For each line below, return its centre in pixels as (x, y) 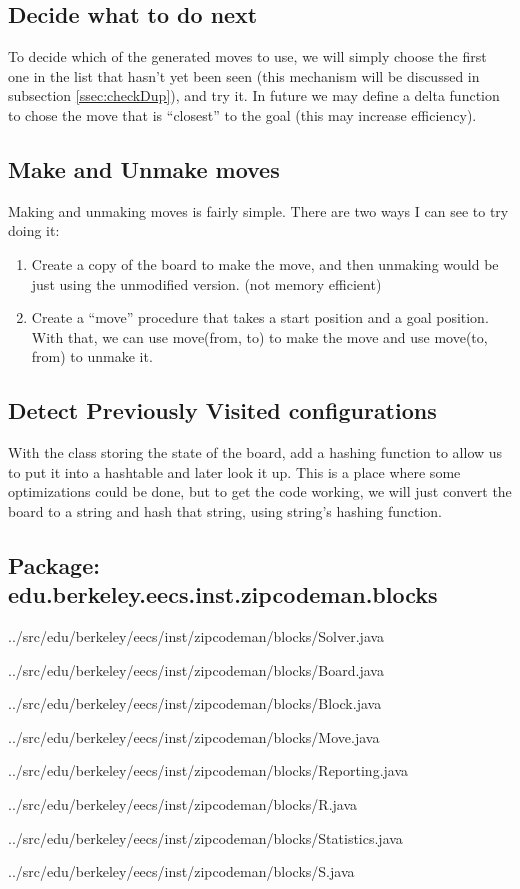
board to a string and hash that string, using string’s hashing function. (225, 510)
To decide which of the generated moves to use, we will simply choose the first (247, 56)
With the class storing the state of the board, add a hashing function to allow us (255, 452)
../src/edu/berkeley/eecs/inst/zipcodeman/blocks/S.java (181, 871)
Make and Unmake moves (144, 168)
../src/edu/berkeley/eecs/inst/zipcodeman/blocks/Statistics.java (205, 837)
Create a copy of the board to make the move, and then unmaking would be (265, 263)
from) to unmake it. (92, 356)
